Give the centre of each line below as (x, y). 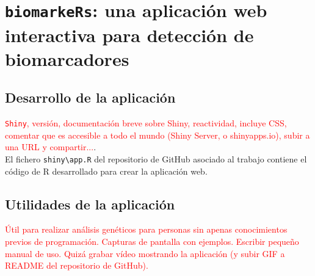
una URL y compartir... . (51, 147)
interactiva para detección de (129, 34)
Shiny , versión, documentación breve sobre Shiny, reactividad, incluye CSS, (146, 123)
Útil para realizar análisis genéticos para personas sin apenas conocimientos (146, 229)
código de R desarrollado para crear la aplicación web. (106, 171)
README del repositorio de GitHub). (77, 265)
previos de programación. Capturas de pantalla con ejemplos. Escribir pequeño (152, 241)
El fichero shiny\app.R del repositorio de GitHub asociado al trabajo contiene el (156, 158)
